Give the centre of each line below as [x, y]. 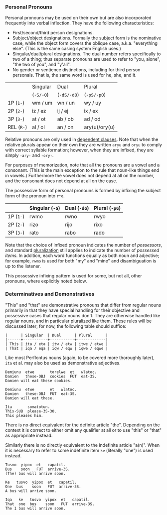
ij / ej [63, 111]
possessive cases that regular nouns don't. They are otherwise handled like [83, 315]
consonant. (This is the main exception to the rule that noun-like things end [82, 170]
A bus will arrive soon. [31, 491]
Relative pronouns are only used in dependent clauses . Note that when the [82, 139]
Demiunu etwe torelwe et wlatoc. [51, 372]
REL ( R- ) [17, 127]
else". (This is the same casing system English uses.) [67, 49]
